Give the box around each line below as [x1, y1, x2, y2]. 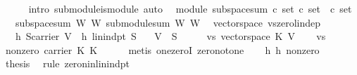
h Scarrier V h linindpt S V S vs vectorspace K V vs [15, 29, 326, 43]
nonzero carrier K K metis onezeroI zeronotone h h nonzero [5, 42, 320, 57]
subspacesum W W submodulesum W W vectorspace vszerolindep [15, 15, 321, 29]
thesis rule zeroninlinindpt [5, 56, 130, 71]
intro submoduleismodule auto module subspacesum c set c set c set [28, 1, 352, 15]
